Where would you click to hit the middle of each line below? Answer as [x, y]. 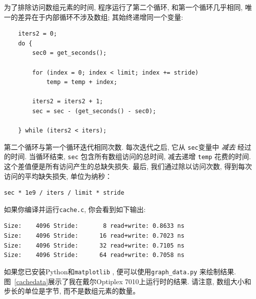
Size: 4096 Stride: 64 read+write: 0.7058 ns [94, 255]
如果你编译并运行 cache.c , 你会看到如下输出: [75, 209]
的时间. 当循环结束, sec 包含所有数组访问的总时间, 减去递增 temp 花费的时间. [128, 156]
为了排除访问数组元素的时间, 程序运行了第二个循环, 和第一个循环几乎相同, [123, 7]
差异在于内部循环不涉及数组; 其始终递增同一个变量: [100, 17]
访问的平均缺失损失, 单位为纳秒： [58, 176]
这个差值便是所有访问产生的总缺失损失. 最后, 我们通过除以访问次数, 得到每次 [128, 166]
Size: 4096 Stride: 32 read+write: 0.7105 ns [94, 245]
